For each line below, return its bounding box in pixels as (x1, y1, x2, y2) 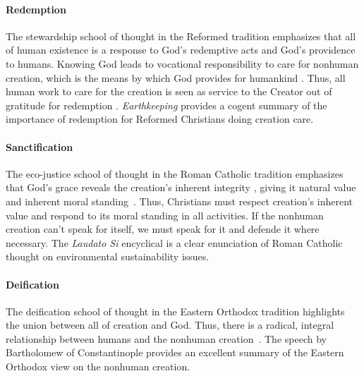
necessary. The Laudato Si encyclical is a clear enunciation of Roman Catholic (6, 235, 343, 250)
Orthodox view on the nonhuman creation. (6, 359, 190, 374)
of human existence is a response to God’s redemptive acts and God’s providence (6, 42, 356, 57)
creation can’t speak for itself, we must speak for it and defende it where (6, 222, 320, 236)
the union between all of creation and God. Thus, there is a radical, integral (6, 317, 334, 332)
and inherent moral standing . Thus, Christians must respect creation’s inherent (6, 193, 353, 208)
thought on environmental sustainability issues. (6, 249, 210, 264)
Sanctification (6, 139, 73, 154)
